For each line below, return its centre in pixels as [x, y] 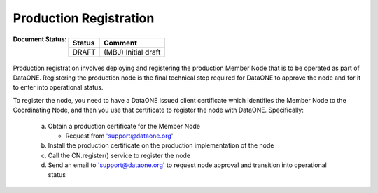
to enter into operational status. [58, 87]
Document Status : [40, 39]
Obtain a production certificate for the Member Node [124, 126]
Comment [121, 43]
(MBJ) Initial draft [132, 52]
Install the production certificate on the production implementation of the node [161, 145]
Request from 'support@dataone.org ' [119, 136]
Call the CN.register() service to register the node [119, 155]
